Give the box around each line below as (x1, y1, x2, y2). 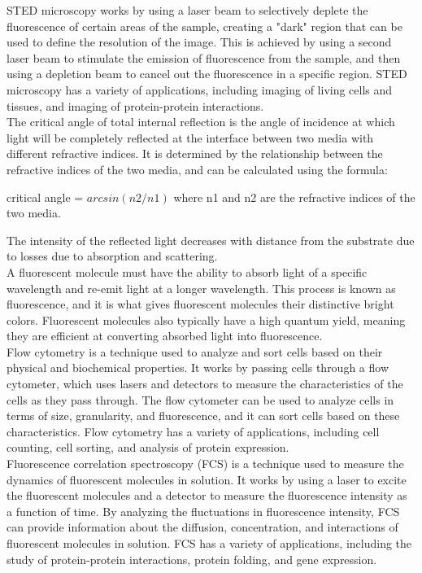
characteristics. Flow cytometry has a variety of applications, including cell (7, 422, 380, 440)
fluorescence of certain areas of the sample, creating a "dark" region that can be (7, 17, 402, 34)
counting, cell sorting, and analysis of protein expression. (7, 439, 289, 456)
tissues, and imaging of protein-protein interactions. (7, 97, 264, 114)
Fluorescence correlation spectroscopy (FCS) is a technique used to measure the (7, 455, 404, 472)
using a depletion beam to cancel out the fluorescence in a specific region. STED (7, 65, 407, 82)
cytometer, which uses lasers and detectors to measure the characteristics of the (7, 375, 403, 392)
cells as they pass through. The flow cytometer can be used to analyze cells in (7, 391, 394, 408)
